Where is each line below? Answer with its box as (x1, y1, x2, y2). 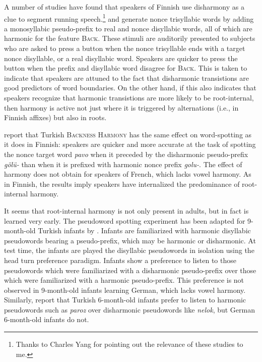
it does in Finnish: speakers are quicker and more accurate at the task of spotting (4, 139, 256, 149)
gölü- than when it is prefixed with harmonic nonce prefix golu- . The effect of (4, 159, 242, 169)
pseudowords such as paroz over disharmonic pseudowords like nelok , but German (4, 304, 255, 315)
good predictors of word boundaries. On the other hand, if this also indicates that (4, 82, 256, 93)
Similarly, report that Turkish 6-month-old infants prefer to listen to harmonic (4, 294, 246, 305)
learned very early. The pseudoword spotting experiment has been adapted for (4, 215, 245, 226)
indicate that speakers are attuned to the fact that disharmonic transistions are (4, 72, 249, 83)
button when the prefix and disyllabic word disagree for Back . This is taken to (4, 63, 247, 73)
